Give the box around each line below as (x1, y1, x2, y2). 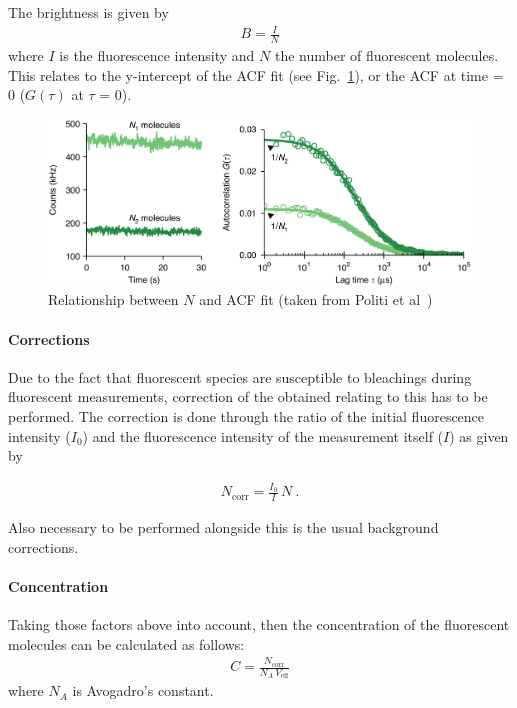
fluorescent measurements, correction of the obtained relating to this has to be (8, 386, 488, 407)
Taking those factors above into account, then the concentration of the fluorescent (8, 614, 510, 635)
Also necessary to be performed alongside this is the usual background (8, 517, 439, 538)
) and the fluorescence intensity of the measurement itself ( (82, 425, 444, 446)
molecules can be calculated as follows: (8, 633, 245, 654)
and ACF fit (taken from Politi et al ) (199, 289, 433, 310)
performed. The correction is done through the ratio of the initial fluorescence (8, 405, 485, 426)
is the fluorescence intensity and (59, 44, 255, 65)
